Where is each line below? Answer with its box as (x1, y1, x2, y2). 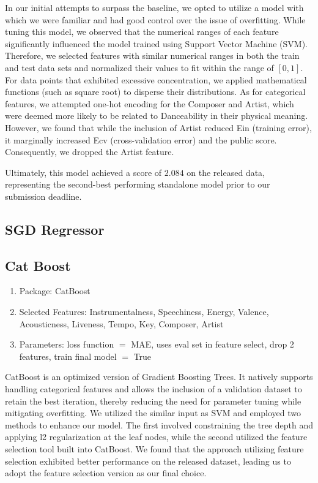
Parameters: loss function (19, 338, 114, 351)
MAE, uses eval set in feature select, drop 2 (131, 338, 294, 351)
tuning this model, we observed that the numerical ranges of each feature (5, 25, 279, 38)
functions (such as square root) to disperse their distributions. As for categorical (5, 85, 306, 98)
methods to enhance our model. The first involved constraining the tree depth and (5, 418, 314, 431)
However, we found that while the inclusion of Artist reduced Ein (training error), (5, 121, 312, 134)
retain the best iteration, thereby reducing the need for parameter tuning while (5, 394, 301, 407)
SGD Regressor (5, 219, 105, 238)
